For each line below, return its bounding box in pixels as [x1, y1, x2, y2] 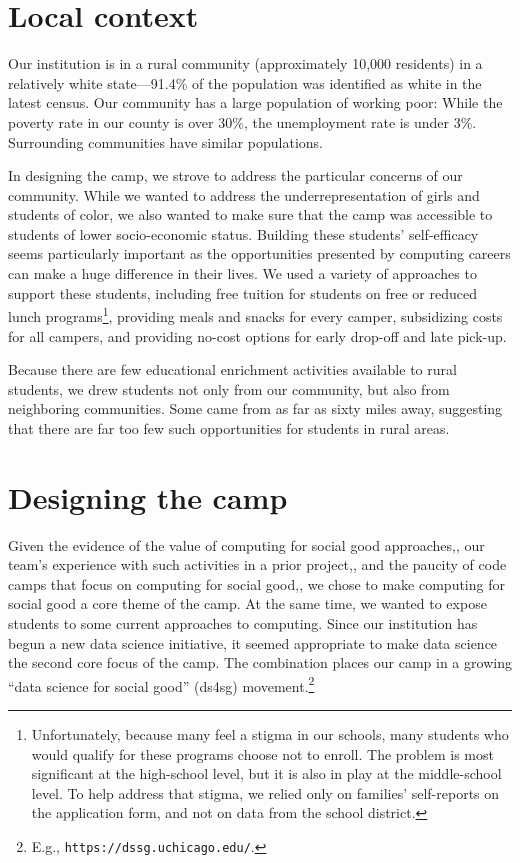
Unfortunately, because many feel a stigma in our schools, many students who [31, 724, 509, 744]
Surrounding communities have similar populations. [8, 131, 324, 152]
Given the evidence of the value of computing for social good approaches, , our [8, 534, 485, 555]
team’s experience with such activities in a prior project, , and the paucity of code [8, 554, 507, 575]
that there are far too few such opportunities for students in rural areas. [8, 417, 450, 438]
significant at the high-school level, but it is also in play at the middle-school [31, 763, 502, 784]
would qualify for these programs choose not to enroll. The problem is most [31, 743, 494, 764]
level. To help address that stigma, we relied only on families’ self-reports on [31, 782, 500, 803]
